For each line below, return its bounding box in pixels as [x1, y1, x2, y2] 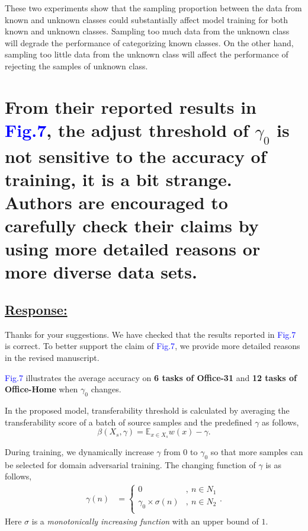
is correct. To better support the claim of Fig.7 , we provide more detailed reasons [5, 340, 300, 352]
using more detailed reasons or [5, 236, 261, 261]
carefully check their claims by [5, 213, 259, 238]
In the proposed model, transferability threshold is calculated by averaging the [5, 404, 290, 417]
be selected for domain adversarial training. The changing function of [5, 458, 256, 471]
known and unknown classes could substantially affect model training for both [5, 13, 288, 25]
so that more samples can [210, 446, 303, 458]
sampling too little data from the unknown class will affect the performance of [5, 48, 288, 60]
